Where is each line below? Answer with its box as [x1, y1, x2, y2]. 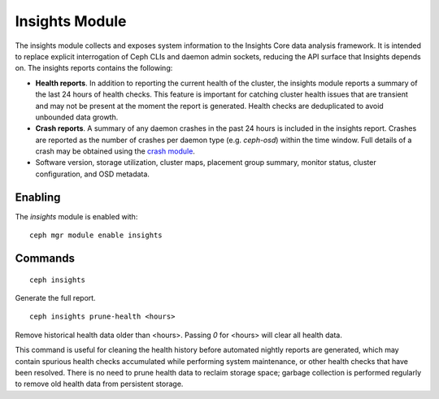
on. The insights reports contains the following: [15, 63, 173, 73]
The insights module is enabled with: [15, 211, 138, 221]
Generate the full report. [15, 293, 97, 302]
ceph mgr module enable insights [29, 231, 163, 240]
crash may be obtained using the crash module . [35, 146, 195, 156]
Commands [15, 251, 76, 265]
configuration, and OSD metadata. [35, 169, 150, 179]
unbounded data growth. [35, 112, 119, 122]
